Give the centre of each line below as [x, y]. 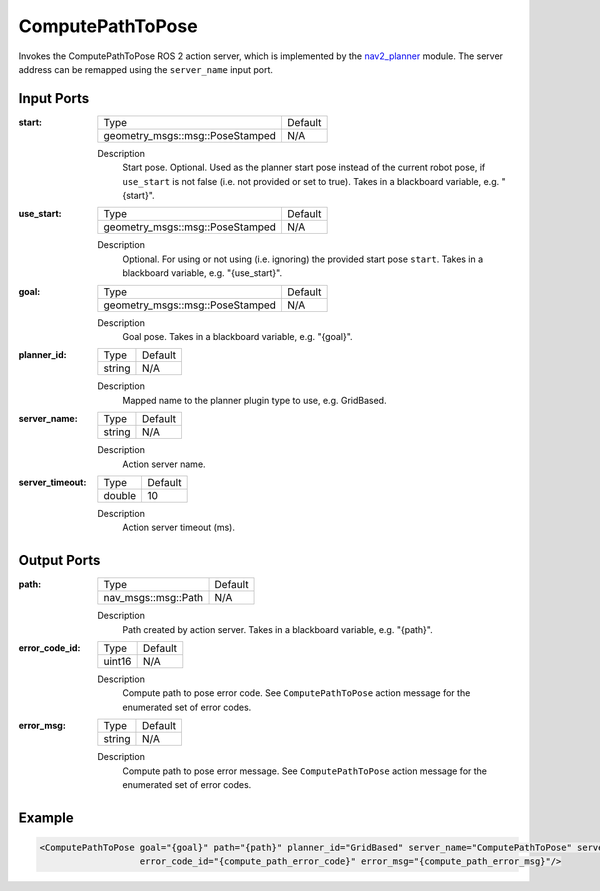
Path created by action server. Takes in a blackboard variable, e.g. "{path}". [278, 629]
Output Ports [59, 560]
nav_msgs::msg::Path [153, 598]
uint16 [117, 661]
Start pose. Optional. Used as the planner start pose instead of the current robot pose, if [304, 167]
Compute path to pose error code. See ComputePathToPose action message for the [296, 693]
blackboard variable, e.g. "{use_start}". [202, 273]
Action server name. [164, 464]
